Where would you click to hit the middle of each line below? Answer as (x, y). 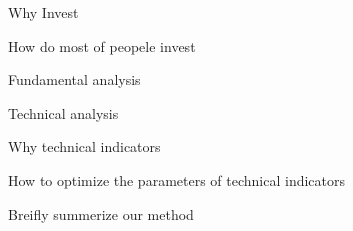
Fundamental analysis (74, 79)
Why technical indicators (84, 146)
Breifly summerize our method (101, 213)
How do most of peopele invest (102, 45)
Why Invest (43, 12)
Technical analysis (63, 112)
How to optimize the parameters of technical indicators (177, 179)
